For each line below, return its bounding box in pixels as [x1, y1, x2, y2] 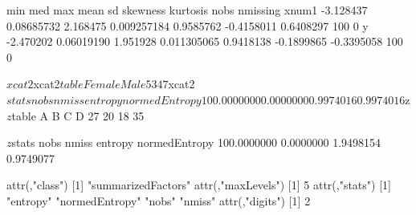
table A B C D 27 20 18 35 [11, 107, 145, 124]
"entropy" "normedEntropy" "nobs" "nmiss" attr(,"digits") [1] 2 [6, 192, 311, 209]
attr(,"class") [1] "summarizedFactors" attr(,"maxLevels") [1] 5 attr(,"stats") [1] [6, 176, 391, 193]
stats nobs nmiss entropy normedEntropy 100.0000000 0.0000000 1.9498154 [11, 134, 381, 151]
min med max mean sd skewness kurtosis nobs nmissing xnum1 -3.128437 [6, 2, 368, 18]
